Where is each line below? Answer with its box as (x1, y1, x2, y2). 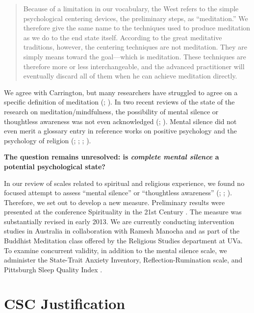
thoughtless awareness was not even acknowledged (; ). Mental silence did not (4, 116, 237, 126)
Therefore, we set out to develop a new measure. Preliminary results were (4, 197, 225, 207)
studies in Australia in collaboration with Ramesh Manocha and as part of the (4, 226, 240, 236)
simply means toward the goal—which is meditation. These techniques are (23, 51, 246, 61)
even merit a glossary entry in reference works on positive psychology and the (4, 126, 237, 136)
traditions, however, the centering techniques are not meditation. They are (23, 42, 247, 52)
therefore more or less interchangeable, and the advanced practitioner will (23, 61, 245, 71)
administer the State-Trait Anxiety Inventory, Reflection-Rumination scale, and (4, 255, 243, 265)
